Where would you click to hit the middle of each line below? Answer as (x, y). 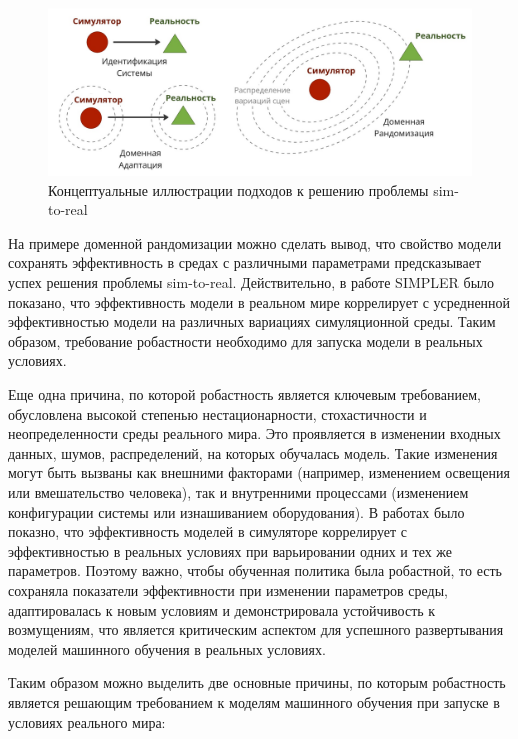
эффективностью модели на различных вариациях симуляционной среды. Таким (252, 321)
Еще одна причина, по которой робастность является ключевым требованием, (244, 394)
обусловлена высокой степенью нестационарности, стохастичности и (217, 413)
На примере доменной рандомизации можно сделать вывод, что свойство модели (255, 242)
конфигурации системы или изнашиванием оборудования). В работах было (236, 511)
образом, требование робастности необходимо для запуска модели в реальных (245, 340)
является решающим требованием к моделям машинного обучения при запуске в (254, 701)
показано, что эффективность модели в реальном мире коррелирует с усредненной (259, 301)
